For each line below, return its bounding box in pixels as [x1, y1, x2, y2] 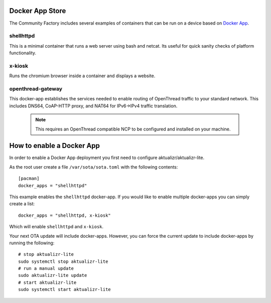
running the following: [9, 240, 55, 246]
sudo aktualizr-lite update [18, 272, 87, 278]
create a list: [9, 201, 35, 207]
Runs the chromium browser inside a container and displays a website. [9, 73, 156, 79]
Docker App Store [9, 7, 66, 15]
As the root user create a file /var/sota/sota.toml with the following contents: [9, 164, 178, 170]
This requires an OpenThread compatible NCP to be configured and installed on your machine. [35, 126, 231, 132]
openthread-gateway [9, 85, 63, 92]
